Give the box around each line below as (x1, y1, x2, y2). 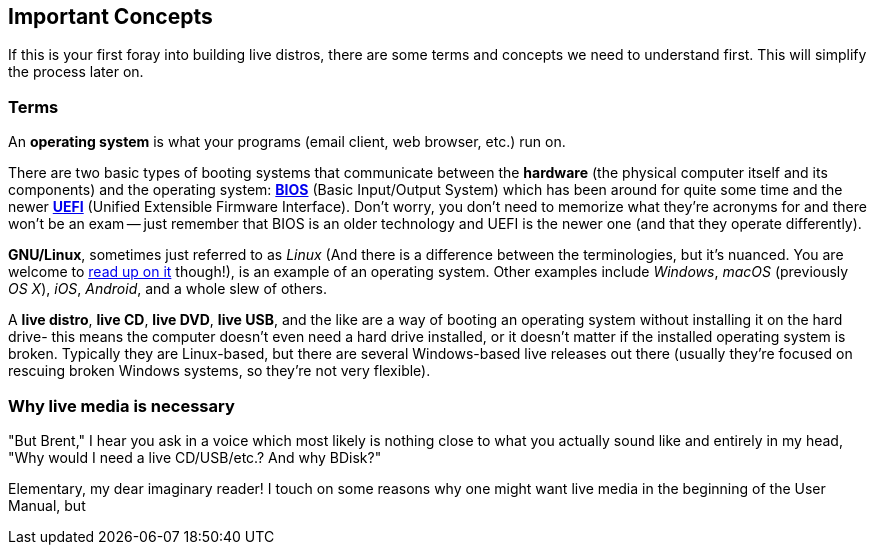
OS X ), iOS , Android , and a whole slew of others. (8, 280, 328, 298)
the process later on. (8, 63, 144, 81)
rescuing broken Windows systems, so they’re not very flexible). (8, 362, 431, 380)
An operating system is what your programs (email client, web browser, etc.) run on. (8, 133, 566, 151)
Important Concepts (8, 4, 213, 29)
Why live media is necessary (8, 395, 235, 416)
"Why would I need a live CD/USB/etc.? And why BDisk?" (8, 448, 382, 466)
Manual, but (8, 496, 86, 514)
